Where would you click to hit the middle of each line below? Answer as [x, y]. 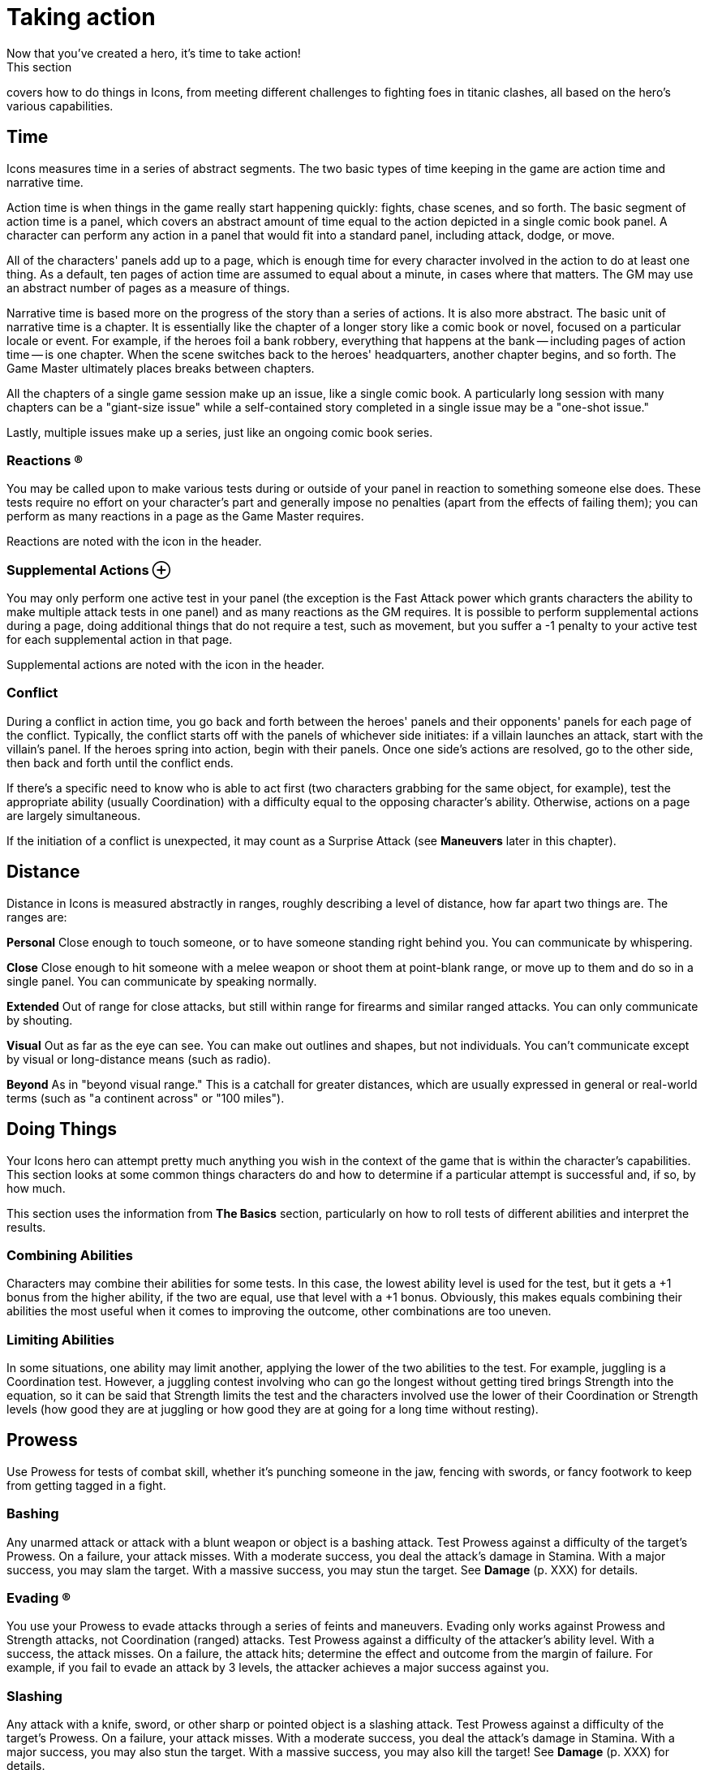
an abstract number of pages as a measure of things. [148, 287]
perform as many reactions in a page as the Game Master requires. [185, 516]
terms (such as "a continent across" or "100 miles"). [146, 1098]
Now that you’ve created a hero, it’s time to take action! [154, 53]
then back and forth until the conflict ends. [120, 762]
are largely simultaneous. [74, 815]
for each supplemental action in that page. [120, 640]
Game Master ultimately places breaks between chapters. [161, 368]
